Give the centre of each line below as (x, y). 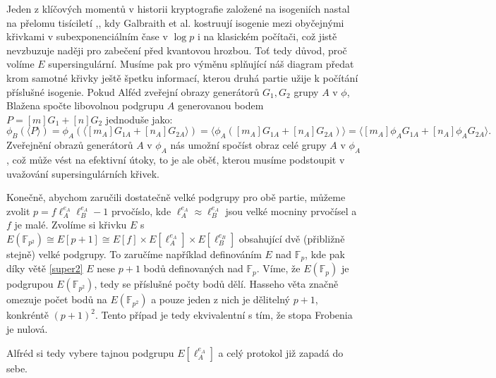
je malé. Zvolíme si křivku (71, 225)
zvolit (18, 211)
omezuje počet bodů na (57, 299)
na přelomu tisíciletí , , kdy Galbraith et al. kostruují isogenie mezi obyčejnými (175, 22)
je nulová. (27, 328)
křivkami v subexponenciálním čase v (87, 36)
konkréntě (28, 315)
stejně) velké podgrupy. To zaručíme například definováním (134, 254)
